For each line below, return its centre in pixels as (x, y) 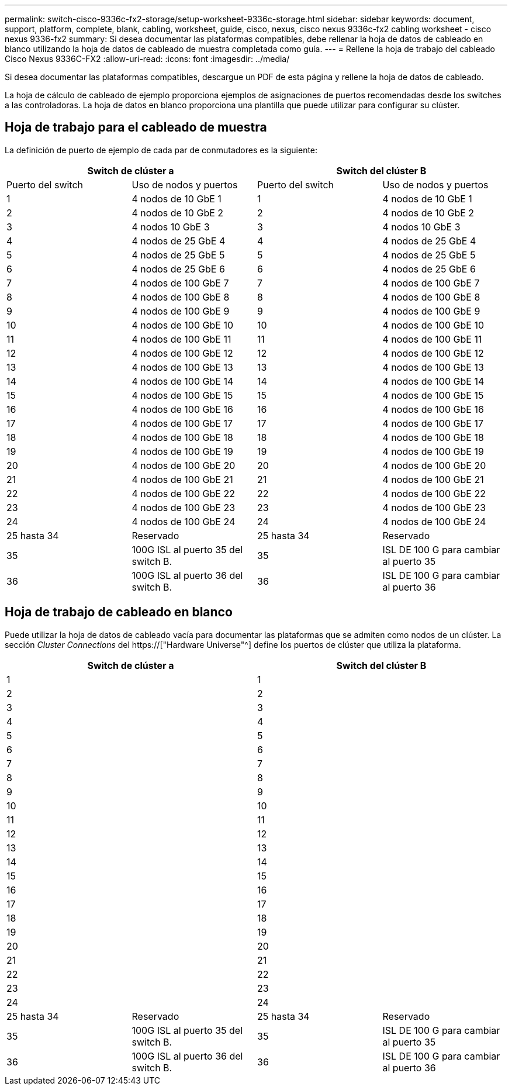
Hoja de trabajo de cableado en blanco (119, 612)
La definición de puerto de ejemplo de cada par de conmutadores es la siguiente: (161, 150)
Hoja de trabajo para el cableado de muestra (136, 127)
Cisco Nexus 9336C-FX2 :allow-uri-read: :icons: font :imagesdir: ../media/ (147, 59)
